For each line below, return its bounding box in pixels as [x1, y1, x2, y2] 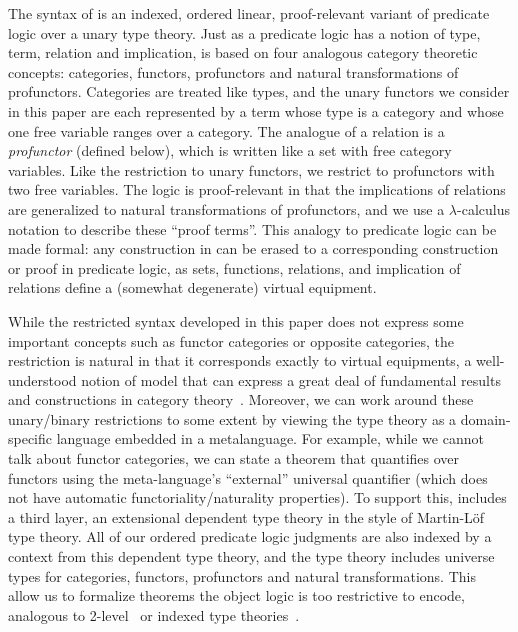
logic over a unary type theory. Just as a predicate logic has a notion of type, [8, 22, 481, 43]
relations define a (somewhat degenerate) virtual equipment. [8, 277, 377, 298]
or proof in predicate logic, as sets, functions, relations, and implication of [8, 257, 461, 278]
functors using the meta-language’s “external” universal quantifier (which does [8, 467, 488, 488]
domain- [460, 408, 511, 429]
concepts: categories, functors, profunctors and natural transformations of [8, 61, 459, 82]
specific [8, 428, 53, 449]
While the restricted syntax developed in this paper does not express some [8, 310, 464, 331]
